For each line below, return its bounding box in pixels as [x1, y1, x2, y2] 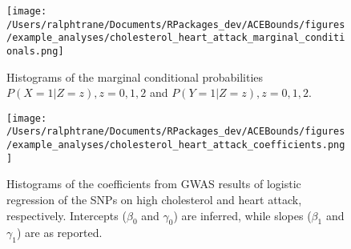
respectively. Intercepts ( [6, 207, 127, 223]
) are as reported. [16, 224, 103, 241]
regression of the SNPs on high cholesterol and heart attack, [6, 191, 302, 208]
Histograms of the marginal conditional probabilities [6, 68, 264, 85]
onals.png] [6, 45, 64, 57]
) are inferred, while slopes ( [173, 207, 312, 223]
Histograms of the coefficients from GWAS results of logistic [6, 175, 301, 192]
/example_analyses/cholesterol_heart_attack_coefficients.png [6, 139, 345, 151]
